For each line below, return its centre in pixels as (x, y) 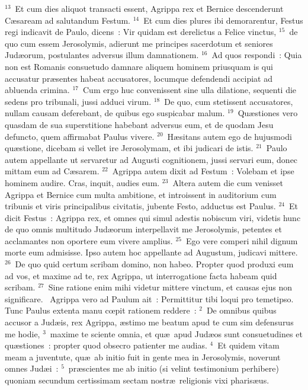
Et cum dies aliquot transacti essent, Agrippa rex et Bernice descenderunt (149, 8)
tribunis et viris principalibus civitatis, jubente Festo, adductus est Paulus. (140, 206)
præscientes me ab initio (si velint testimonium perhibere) (174, 368)
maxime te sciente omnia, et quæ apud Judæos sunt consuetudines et (176, 333)
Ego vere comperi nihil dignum (242, 240)
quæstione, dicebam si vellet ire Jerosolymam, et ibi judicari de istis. (129, 148)
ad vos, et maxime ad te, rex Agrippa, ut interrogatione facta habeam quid (141, 275)
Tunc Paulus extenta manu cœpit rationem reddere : (101, 310)
